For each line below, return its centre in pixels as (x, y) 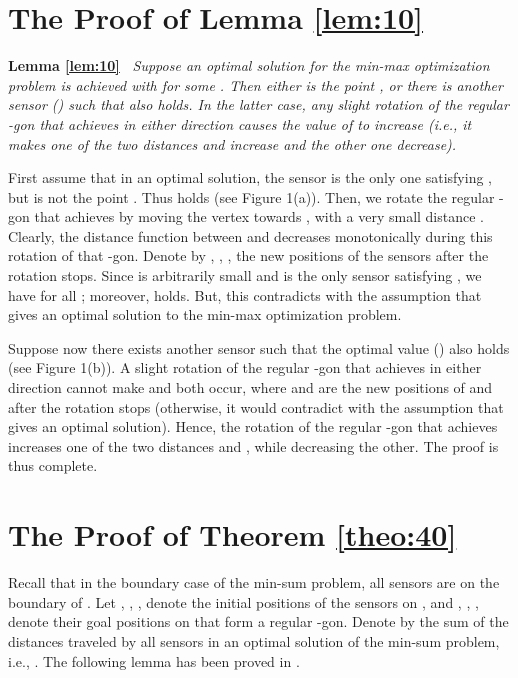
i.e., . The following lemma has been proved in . (154, 660)
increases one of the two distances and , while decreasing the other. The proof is (253, 445)
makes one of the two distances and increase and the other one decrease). (232, 143)
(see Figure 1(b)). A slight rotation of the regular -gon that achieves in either (245, 367)
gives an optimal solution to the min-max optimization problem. (205, 314)
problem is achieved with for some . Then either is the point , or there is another (255, 84)
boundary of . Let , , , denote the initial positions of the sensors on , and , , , (243, 601)
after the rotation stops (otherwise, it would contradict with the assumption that (256, 406)
